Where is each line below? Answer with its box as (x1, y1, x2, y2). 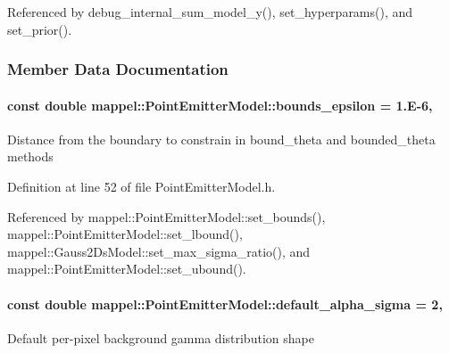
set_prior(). (7, 20, 72, 38)
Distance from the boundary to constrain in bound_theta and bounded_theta (7, 129, 436, 148)
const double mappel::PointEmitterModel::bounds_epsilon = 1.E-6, (7, 95, 433, 114)
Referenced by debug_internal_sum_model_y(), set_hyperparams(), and (7, 3, 413, 21)
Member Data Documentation (7, 58, 229, 80)
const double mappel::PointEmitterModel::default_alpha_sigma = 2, (7, 294, 443, 313)
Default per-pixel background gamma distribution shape (7, 328, 314, 347)
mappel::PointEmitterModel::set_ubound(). (7, 259, 246, 278)
